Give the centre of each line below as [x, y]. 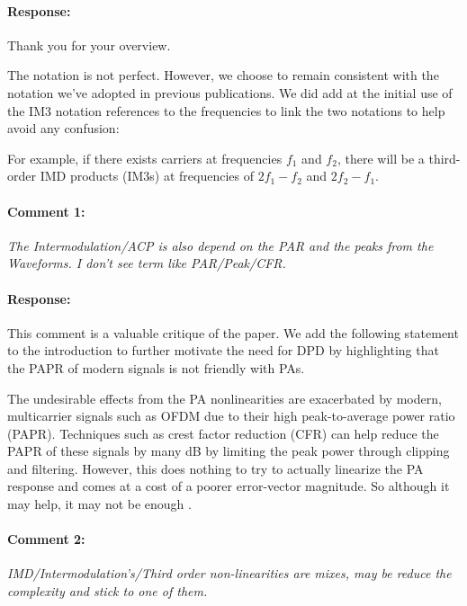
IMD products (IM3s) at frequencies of [147, 176]
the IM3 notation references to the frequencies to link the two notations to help [226, 110]
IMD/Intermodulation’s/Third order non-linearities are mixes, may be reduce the [229, 573]
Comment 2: [46, 539]
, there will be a [381, 158]
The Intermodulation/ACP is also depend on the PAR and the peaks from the [220, 245]
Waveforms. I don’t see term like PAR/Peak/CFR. [147, 263]
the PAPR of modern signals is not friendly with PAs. [156, 367]
